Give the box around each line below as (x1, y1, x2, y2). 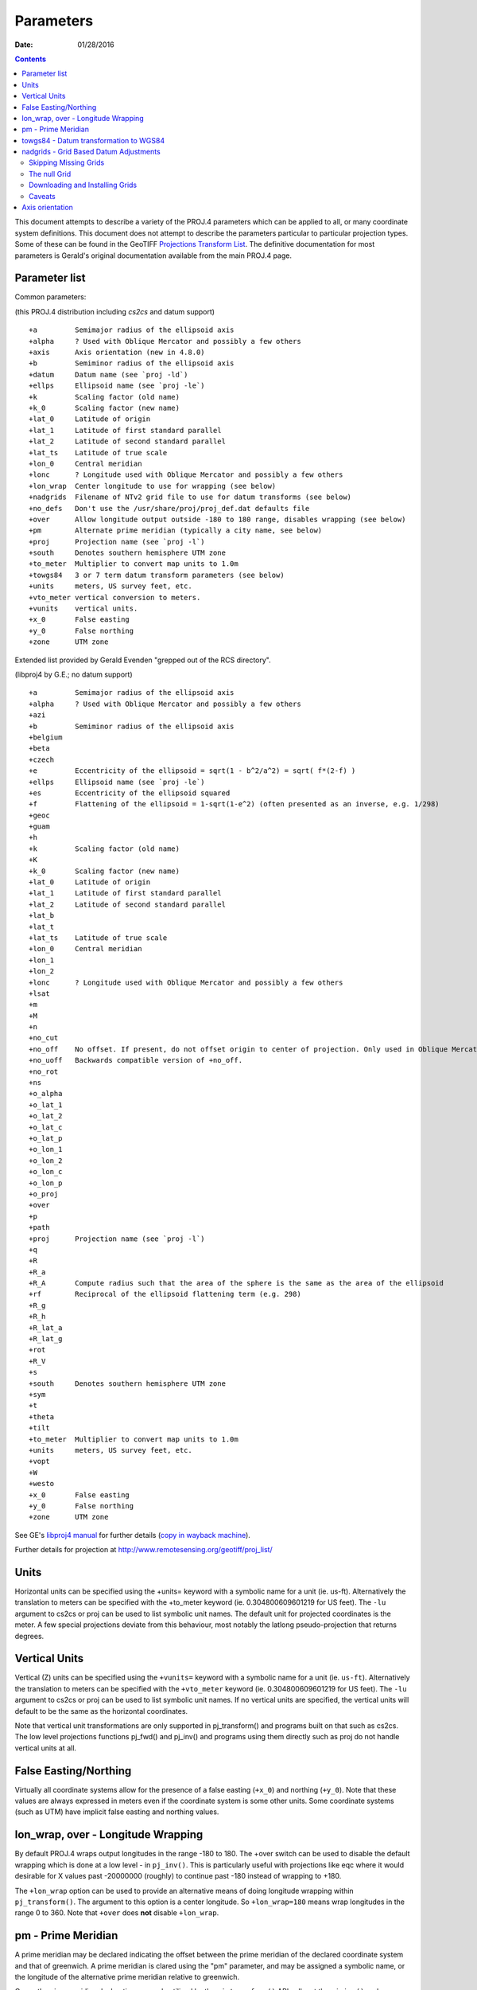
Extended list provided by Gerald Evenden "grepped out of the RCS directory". (14, 655, 272, 665)
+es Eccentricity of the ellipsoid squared (29, 788, 231, 798)
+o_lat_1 (29, 1100, 63, 1110)
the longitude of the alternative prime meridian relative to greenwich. (14, 1972, 240, 1982)
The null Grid (29, 169, 72, 178)
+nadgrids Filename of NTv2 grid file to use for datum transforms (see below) (29, 493, 352, 501)
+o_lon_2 (29, 1156, 63, 1165)
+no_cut (29, 1033, 59, 1043)
